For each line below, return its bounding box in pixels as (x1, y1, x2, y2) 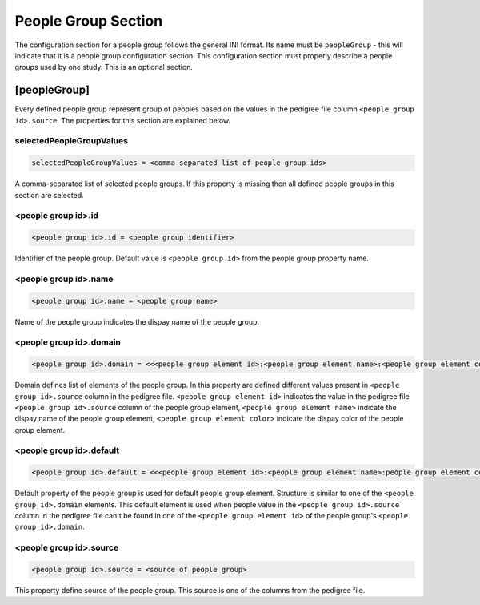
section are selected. (14, 190, 84, 200)
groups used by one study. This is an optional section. (14, 63, 194, 72)
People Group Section (14, 12, 163, 30)
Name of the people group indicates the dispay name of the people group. (14, 317, 260, 326)
